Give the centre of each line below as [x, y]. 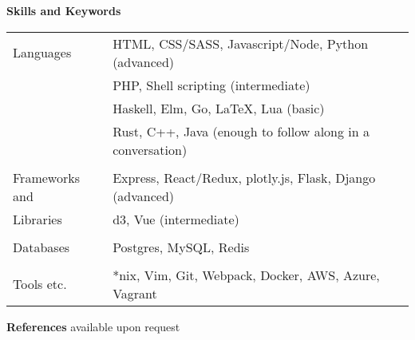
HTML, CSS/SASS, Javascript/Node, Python [241, 43]
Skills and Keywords [64, 10]
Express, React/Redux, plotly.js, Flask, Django [244, 177]
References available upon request [93, 326]
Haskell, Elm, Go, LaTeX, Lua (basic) [219, 108]
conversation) [150, 149]
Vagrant [135, 293]
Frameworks [46, 177]
